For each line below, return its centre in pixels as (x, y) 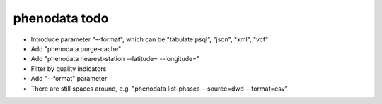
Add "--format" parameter (69, 79)
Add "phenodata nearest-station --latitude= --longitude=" (115, 59)
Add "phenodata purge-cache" (76, 48)
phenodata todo (61, 18)
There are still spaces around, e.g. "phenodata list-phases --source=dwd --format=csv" (159, 89)
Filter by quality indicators (69, 69)
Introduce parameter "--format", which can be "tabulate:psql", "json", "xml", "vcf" (150, 39)
